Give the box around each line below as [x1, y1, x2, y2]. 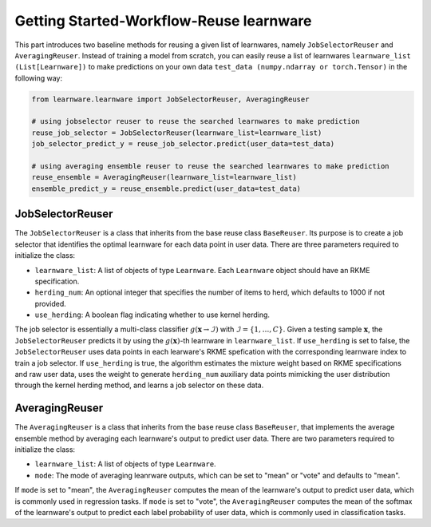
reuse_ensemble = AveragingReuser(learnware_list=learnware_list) [31, 172, 297, 182]
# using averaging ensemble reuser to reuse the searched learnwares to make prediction [31, 162, 390, 171]
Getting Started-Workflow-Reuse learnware [14, 12, 312, 30]
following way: [14, 73, 63, 83]
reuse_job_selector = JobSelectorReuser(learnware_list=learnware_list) [31, 128, 322, 137]
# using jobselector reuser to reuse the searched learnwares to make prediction [31, 117, 361, 126]
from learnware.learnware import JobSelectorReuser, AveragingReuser [31, 94, 310, 104]
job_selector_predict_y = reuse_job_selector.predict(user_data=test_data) [31, 140, 335, 149]
